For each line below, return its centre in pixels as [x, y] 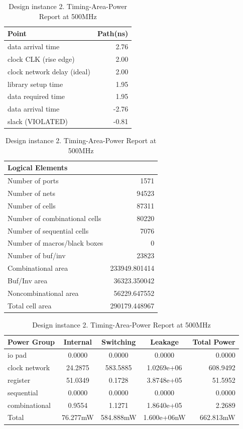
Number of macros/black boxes [55, 243]
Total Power [214, 342]
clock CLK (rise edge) [41, 59]
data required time [36, 96]
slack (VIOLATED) [38, 121]
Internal [78, 342]
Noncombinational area [43, 293]
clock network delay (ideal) [49, 71]
